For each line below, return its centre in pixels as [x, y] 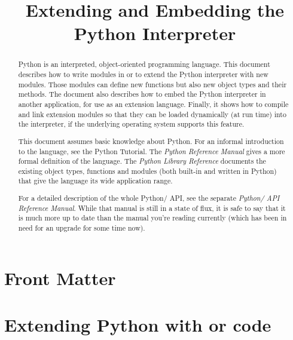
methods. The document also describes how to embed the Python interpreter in [142, 94]
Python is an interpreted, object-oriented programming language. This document [144, 64]
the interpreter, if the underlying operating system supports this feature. [131, 124]
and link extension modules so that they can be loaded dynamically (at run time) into [152, 114]
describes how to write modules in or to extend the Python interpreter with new [143, 74]
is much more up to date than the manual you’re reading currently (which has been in [152, 218]
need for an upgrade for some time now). [82, 227]
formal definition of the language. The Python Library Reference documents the [142, 161]
